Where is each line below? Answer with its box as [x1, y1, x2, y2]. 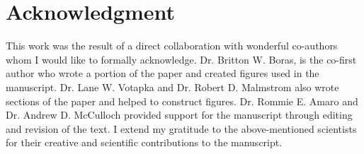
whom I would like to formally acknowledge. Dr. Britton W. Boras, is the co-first [6, 52, 357, 66]
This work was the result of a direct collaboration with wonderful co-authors [6, 38, 338, 53]
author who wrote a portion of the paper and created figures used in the [6, 66, 319, 81]
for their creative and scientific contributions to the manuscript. [6, 135, 283, 150]
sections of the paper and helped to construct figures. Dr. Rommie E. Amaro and [6, 93, 358, 108]
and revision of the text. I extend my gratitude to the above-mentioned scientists [6, 121, 357, 136]
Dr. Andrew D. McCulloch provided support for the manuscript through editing [6, 107, 353, 122]
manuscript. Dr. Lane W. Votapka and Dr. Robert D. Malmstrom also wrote [6, 79, 339, 94]
